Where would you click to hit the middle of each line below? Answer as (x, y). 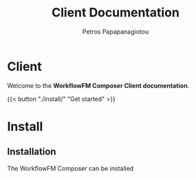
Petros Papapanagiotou (116, 32)
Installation (32, 152)
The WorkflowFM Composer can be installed (70, 168)
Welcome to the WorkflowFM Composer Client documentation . (98, 85)
